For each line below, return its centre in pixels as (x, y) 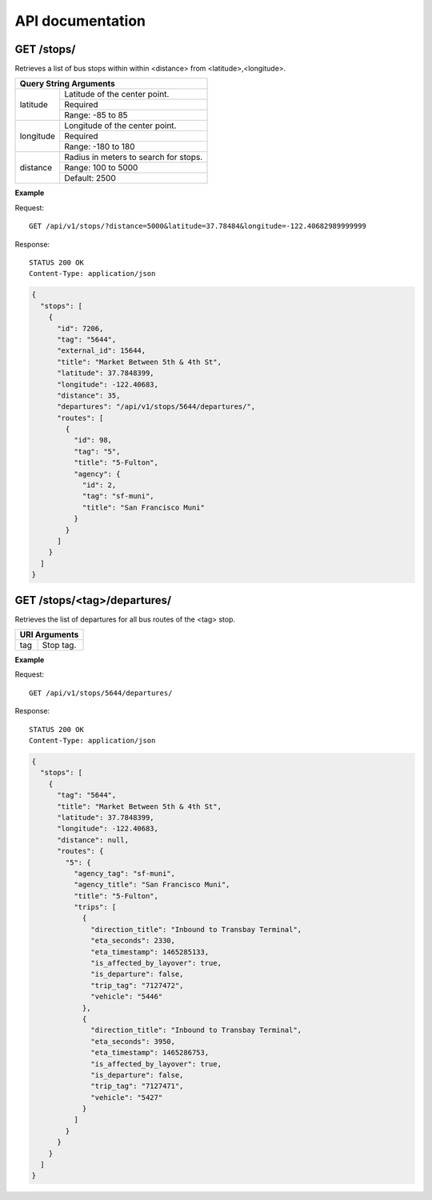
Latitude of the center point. (117, 94)
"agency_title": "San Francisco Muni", (152, 885)
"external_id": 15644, (102, 351)
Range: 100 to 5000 (101, 168)
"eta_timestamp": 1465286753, (150, 1053)
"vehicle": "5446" (127, 997)
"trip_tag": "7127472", (137, 985)
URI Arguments (49, 634)
